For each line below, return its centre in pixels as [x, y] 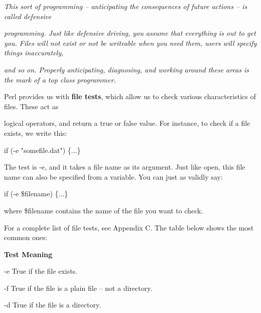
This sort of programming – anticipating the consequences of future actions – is [126, 6]
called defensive [28, 16]
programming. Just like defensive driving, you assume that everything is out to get [130, 33]
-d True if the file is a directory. [53, 305]
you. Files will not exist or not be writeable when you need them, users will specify [130, 43]
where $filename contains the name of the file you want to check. [104, 210]
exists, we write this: [36, 133]
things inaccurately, [34, 53]
